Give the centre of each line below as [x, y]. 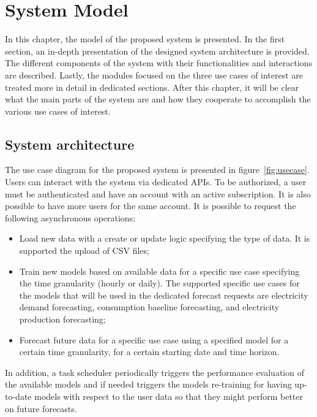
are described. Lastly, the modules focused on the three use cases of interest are [154, 75]
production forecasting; [62, 319]
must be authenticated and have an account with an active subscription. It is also [158, 193]
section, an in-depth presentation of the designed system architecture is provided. [157, 51]
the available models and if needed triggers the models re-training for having [148, 384]
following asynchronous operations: [70, 217]
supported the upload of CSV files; [84, 251]
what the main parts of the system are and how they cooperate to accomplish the [158, 99]
